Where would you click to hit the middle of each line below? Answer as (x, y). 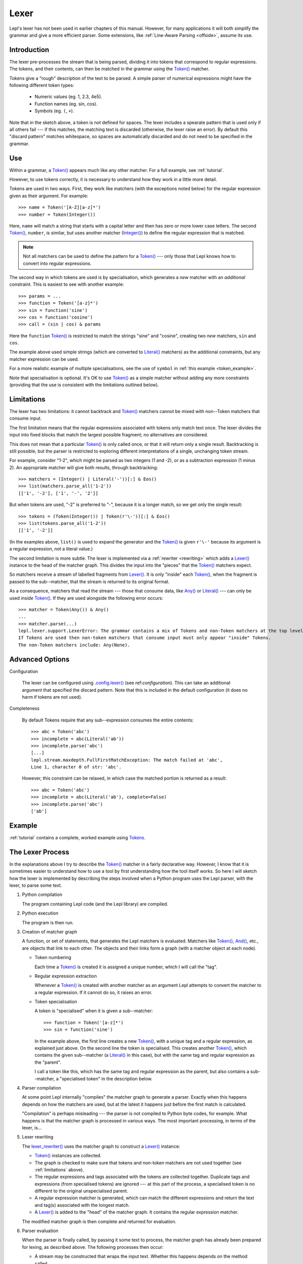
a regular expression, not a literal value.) (51, 549)
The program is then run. (48, 922)
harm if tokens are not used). (52, 697)
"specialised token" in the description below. (106, 1078)
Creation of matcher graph (50, 932)
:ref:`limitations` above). (59, 1169)
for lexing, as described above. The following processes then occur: (93, 1247)
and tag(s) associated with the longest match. (82, 1205)
